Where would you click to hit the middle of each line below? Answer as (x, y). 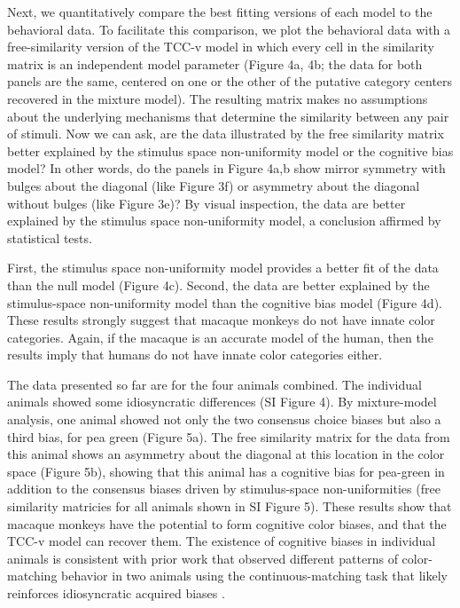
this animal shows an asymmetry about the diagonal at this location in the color (226, 454)
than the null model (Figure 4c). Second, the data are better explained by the (218, 284)
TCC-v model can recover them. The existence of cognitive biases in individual (222, 541)
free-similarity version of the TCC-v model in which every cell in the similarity (221, 47)
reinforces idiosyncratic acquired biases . (116, 593)
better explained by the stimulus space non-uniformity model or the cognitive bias (230, 150)
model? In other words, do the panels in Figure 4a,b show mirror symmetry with (226, 168)
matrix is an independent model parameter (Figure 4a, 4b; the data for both (215, 63)
